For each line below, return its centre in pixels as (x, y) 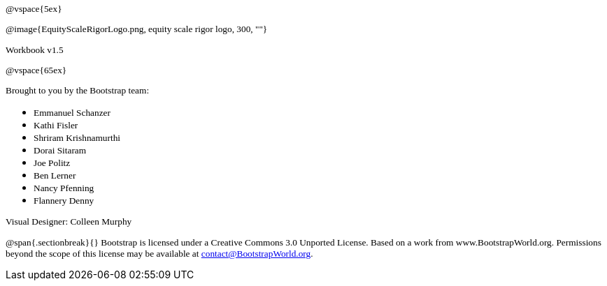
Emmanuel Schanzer (72, 113)
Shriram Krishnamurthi (77, 138)
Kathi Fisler (56, 126)
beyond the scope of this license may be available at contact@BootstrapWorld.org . (159, 253)
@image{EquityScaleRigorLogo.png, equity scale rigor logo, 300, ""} (137, 29)
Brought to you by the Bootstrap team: (78, 91)
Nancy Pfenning (64, 188)
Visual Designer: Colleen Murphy (69, 222)
